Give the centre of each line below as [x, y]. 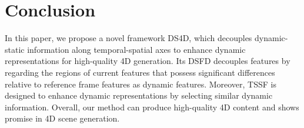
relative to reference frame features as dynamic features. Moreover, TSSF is [141, 84]
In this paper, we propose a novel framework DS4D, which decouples [128, 38]
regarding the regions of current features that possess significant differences [140, 72]
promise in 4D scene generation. [62, 118]
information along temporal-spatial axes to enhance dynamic [136, 49]
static [15, 49]
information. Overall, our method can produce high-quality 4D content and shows [152, 107]
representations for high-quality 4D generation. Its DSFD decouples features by [148, 61]
